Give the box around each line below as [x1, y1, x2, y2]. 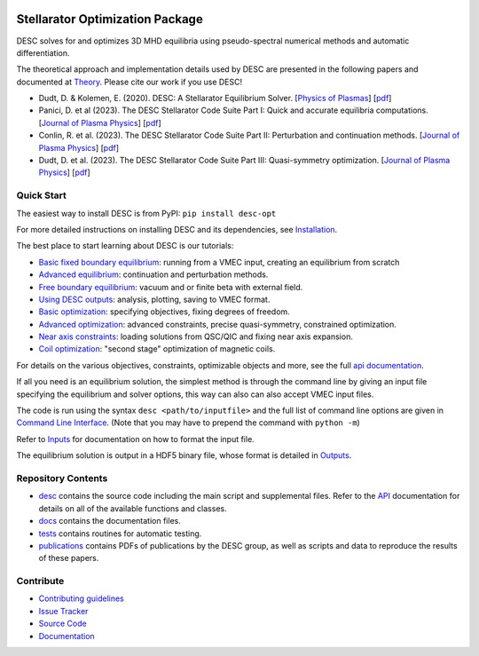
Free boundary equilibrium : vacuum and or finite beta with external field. [38, 281, 303, 292]
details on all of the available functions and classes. [38, 502, 227, 514]
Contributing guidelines [38, 593, 124, 604]
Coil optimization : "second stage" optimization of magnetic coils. [38, 344, 276, 354]
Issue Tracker [38, 605, 89, 616]
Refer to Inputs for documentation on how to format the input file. [16, 433, 255, 444]
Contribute [16, 575, 65, 588]
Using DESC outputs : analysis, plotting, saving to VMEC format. [38, 294, 271, 304]
